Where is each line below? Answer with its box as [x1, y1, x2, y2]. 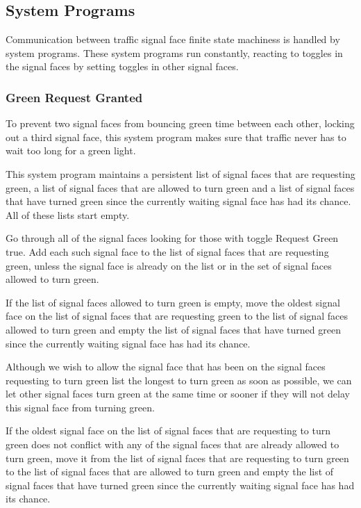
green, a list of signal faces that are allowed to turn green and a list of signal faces [6, 180, 355, 195]
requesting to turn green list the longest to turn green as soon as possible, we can [6, 372, 352, 387]
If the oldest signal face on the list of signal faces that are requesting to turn [6, 423, 331, 438]
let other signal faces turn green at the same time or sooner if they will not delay [6, 386, 350, 401]
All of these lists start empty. [6, 207, 130, 222]
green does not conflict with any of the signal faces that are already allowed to [6, 437, 339, 452]
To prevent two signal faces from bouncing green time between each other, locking [6, 116, 355, 131]
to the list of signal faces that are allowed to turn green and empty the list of [6, 464, 334, 479]
